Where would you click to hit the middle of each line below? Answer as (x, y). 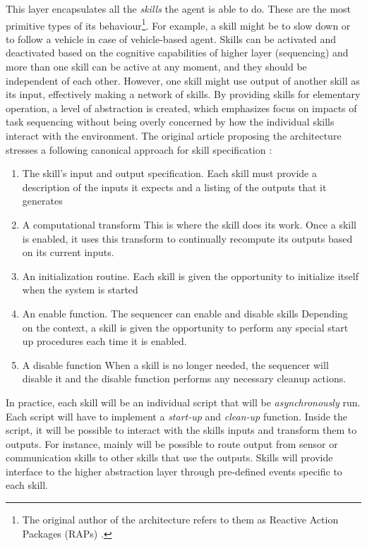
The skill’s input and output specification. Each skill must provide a (169, 173)
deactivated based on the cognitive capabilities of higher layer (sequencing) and (177, 53)
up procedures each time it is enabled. (104, 341)
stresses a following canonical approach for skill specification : (139, 149)
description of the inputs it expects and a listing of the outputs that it (174, 187)
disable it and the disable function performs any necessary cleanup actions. (184, 378)
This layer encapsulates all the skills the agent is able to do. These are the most (179, 8)
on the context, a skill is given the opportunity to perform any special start (185, 327)
